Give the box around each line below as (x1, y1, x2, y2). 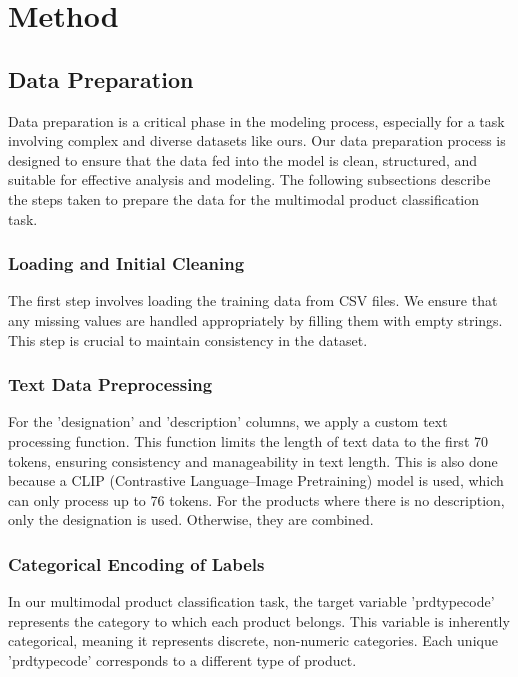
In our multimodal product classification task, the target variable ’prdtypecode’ (8, 591, 495, 612)
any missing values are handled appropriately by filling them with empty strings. (8, 309, 503, 330)
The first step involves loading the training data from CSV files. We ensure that (8, 290, 498, 311)
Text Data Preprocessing (8, 372, 213, 397)
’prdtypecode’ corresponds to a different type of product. (8, 649, 357, 670)
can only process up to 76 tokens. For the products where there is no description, (8, 489, 505, 510)
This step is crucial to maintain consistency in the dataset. (8, 329, 368, 350)
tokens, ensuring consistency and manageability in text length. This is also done (8, 450, 498, 471)
